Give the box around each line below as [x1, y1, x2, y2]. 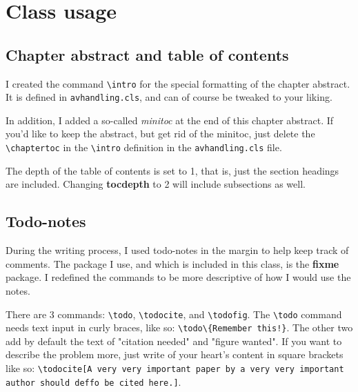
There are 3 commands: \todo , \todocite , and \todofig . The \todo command [6, 306, 342, 321]
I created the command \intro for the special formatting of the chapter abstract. [6, 76, 350, 90]
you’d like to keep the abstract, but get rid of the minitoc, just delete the [6, 126, 315, 141]
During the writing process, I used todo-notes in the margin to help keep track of [6, 243, 349, 257]
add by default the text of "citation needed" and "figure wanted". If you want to [6, 333, 342, 348]
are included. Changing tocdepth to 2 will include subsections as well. [6, 177, 306, 191]
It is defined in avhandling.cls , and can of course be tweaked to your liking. [6, 90, 332, 104]
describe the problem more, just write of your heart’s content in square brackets [6, 347, 344, 362]
